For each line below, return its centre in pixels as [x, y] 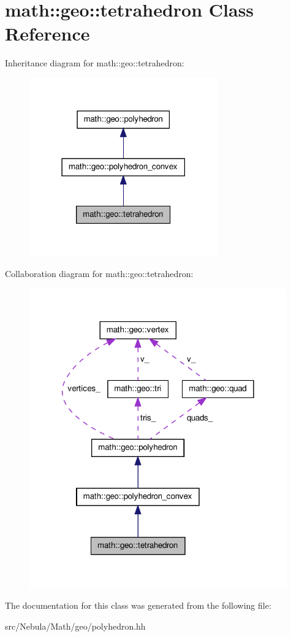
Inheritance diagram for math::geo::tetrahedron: [95, 63]
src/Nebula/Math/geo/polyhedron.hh [75, 626]
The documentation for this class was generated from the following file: [138, 605]
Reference [47, 33]
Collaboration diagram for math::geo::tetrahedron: [99, 274]
